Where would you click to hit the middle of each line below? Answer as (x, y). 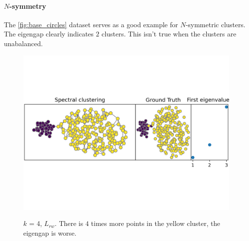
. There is (69, 223)
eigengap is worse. (50, 232)
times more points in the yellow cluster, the (156, 223)
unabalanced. (24, 43)
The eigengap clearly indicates (49, 34)
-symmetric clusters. (216, 24)
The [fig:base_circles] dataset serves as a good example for (91, 24)
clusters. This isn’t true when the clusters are (169, 34)
